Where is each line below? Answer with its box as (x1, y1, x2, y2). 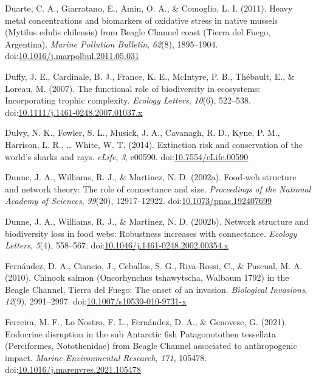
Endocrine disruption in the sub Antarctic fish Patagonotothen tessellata (5, 327, 276, 340)
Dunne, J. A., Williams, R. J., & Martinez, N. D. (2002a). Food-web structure (5, 171, 297, 183)
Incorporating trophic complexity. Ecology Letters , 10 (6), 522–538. (5, 94, 251, 107)
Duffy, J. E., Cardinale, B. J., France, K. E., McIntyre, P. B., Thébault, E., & (5, 69, 295, 82)
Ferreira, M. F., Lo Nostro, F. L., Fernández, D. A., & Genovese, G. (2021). (5, 315, 287, 328)
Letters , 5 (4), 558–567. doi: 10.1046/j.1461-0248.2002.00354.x (5, 239, 228, 252)
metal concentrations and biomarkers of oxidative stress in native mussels (5, 13, 278, 26)
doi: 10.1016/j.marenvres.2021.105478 (5, 363, 141, 376)
